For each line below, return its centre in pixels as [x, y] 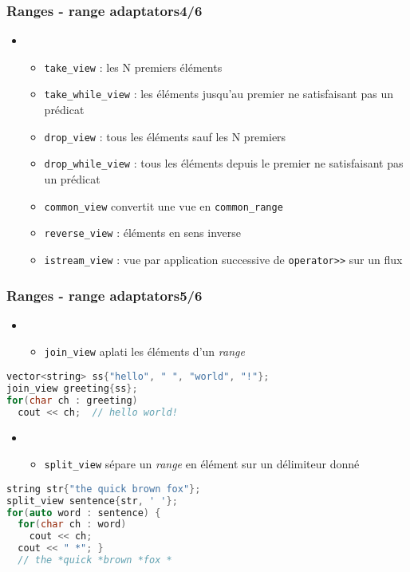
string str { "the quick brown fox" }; [104, 489]
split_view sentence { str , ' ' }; [92, 501]
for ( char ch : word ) [72, 525]
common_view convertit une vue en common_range [164, 205]
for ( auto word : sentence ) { [84, 513]
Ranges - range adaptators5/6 [104, 295]
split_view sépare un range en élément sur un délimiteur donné [202, 464]
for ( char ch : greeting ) [72, 400]
